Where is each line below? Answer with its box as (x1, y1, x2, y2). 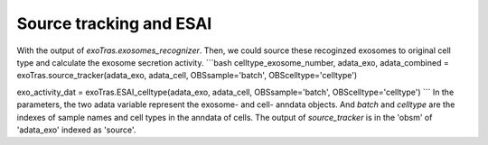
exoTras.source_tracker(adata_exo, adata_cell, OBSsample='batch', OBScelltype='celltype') (16, 70, 358, 81)
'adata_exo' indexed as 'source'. (16, 124, 136, 135)
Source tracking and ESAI (16, 14, 212, 33)
